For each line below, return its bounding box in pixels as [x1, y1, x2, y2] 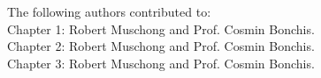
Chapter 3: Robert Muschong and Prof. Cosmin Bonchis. [7, 53, 315, 72]
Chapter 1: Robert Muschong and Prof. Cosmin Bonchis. [7, 19, 315, 38]
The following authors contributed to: [7, 3, 211, 20]
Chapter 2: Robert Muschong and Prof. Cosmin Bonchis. [7, 37, 315, 55]
